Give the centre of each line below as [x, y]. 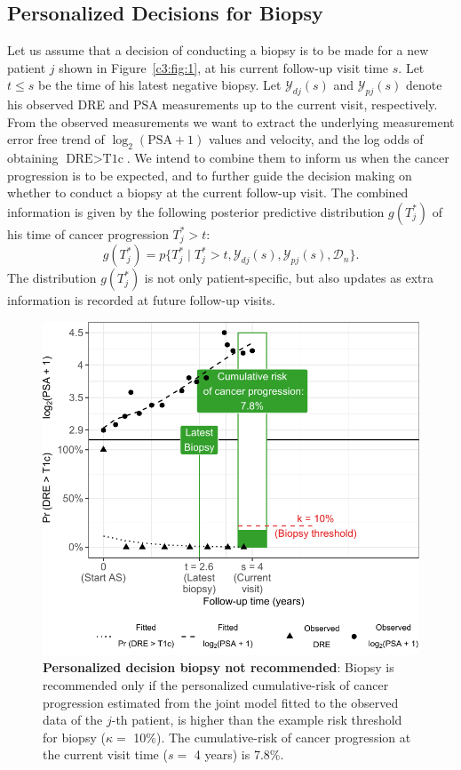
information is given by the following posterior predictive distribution [196, 211]
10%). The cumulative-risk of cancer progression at [272, 737]
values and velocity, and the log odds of [316, 139]
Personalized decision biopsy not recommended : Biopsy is [219, 667]
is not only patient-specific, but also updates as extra [289, 278]
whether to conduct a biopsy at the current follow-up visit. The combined [208, 192]
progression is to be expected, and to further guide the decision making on [210, 175]
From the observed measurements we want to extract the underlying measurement [231, 121]
